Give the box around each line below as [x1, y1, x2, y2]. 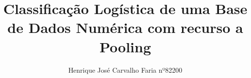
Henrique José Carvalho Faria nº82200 [68, 64, 183, 75]
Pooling [99, 36, 151, 56]
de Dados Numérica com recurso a [7, 17, 243, 37]
